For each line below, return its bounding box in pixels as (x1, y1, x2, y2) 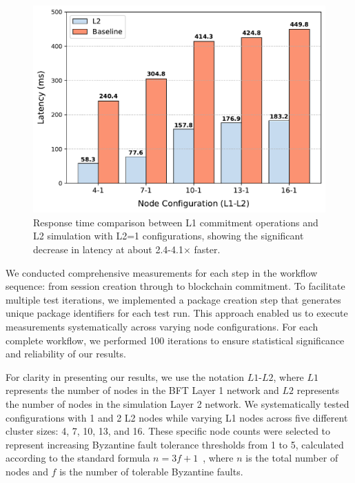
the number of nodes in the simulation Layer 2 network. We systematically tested (6, 396, 349, 411)
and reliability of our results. (6, 346, 126, 361)
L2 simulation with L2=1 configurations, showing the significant (33, 228, 304, 243)
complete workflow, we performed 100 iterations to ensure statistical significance (6, 333, 345, 347)
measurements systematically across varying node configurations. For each (6, 319, 318, 333)
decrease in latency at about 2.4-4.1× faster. (33, 241, 221, 256)
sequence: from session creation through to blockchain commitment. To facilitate (6, 279, 345, 293)
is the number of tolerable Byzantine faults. (59, 464, 243, 478)
